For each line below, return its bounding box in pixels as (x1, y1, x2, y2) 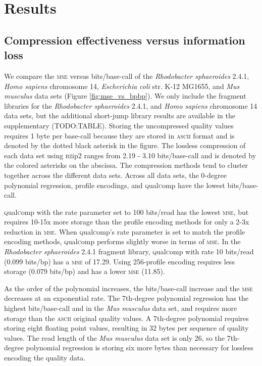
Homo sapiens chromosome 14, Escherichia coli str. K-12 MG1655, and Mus (4, 80, 240, 91)
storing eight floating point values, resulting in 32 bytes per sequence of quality (4, 323, 249, 333)
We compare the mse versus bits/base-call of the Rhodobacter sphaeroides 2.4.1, (4, 70, 249, 81)
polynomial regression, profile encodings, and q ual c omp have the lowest (4, 179, 225, 190)
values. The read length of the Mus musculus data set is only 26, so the (4, 332, 225, 343)
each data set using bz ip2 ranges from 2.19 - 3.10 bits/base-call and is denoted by (4, 150, 256, 160)
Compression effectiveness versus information (4, 32, 245, 48)
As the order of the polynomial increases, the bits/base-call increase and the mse (4, 283, 253, 293)
